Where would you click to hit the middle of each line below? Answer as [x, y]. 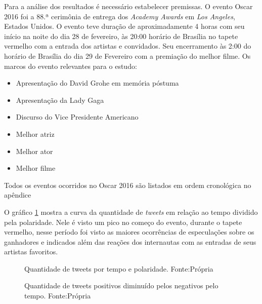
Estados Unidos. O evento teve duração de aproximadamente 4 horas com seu [124, 26]
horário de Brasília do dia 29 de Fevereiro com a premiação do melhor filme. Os [127, 55]
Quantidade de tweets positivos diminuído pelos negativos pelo [121, 286]
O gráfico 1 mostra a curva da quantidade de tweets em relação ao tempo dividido [131, 212]
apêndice [18, 195]
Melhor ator [34, 151]
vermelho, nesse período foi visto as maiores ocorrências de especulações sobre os [129, 232]
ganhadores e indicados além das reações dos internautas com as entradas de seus [130, 241]
